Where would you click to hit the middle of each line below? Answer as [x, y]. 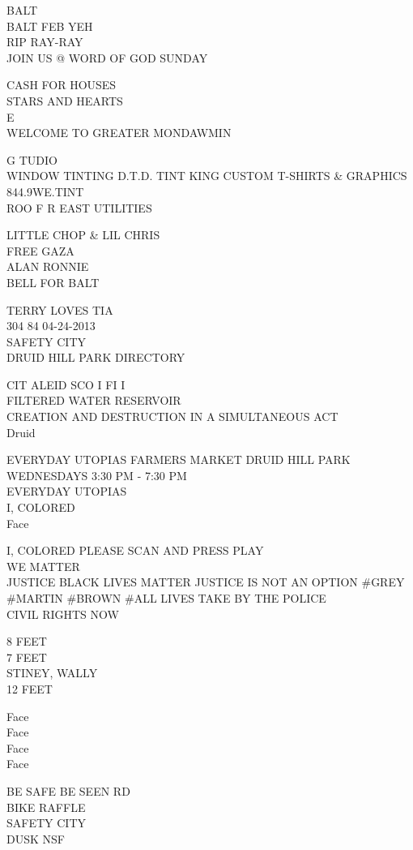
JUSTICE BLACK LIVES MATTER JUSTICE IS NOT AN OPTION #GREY [206, 582]
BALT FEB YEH [50, 26]
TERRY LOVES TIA [60, 309]
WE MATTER [43, 566]
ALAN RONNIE [48, 266]
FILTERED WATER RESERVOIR [94, 400]
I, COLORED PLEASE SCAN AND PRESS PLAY [135, 550]
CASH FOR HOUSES [62, 85]
